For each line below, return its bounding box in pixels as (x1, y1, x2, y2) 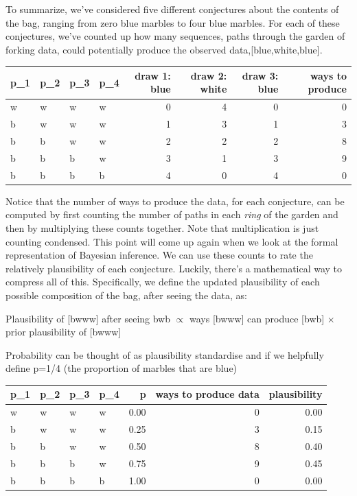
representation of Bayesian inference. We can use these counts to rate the (5, 248, 313, 262)
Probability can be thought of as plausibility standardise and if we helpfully (5, 347, 324, 362)
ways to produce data (155, 387, 260, 401)
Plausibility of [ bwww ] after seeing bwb (5, 311, 170, 325)
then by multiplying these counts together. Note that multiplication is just (5, 220, 319, 235)
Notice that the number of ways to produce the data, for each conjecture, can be (5, 193, 345, 208)
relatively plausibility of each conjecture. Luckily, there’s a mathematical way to (5, 261, 343, 275)
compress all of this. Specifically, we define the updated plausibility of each (5, 274, 320, 289)
